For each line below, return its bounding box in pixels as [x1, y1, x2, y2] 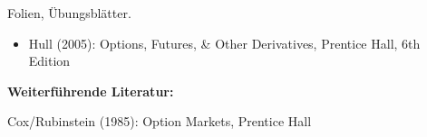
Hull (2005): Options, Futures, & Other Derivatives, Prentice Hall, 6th [28, 33, 421, 52]
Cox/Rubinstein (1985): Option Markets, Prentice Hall [7, 112, 312, 131]
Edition [28, 51, 71, 70]
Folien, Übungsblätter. [7, 4, 131, 22]
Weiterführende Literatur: [7, 81, 174, 100]
